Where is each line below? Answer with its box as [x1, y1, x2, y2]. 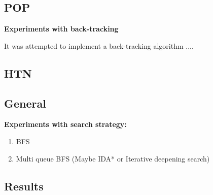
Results [4, 178, 44, 193]
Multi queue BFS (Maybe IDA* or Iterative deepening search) [16, 153, 210, 164]
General [4, 95, 46, 111]
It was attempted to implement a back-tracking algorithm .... [4, 40, 194, 51]
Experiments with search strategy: [4, 119, 127, 129]
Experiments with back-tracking [4, 23, 119, 34]
